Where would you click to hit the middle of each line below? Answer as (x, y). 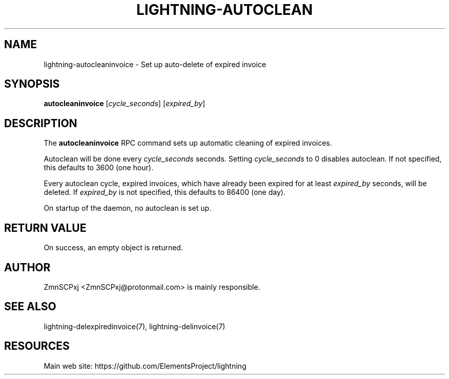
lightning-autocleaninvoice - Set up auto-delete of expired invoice (155, 64)
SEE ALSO (30, 307)
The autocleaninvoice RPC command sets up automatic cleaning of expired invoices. (188, 143)
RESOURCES (37, 346)
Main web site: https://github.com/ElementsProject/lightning (145, 366)
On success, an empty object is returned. (113, 248)
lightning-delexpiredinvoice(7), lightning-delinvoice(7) (135, 326)
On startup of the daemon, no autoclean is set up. (128, 208)
